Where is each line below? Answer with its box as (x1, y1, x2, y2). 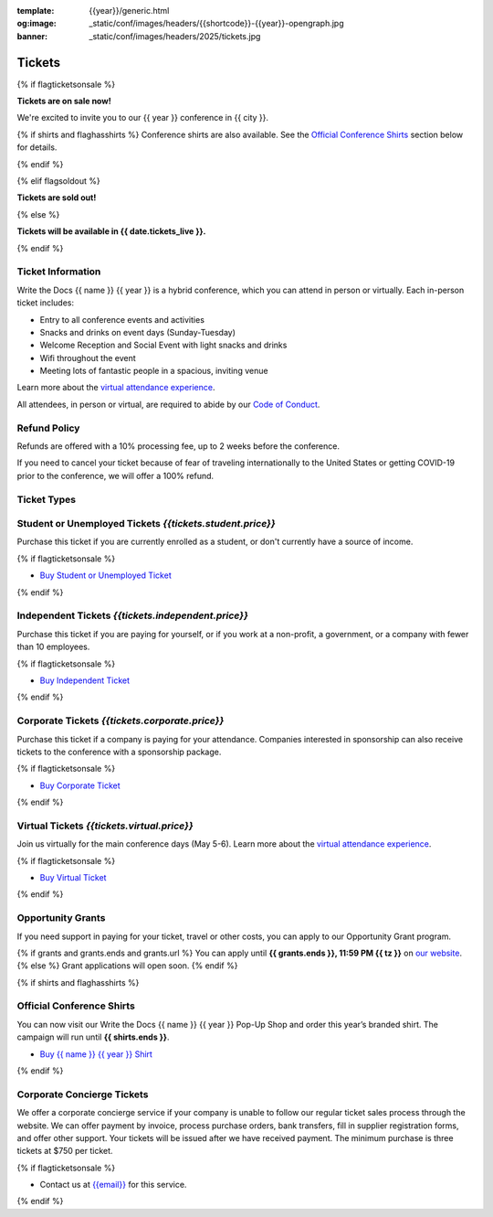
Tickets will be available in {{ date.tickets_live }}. (16, 226, 206, 237)
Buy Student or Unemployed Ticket (39, 570, 173, 581)
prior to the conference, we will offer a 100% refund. (16, 470, 215, 481)
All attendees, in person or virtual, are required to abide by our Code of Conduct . (16, 399, 320, 410)
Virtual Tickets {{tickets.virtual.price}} (16, 819, 194, 832)
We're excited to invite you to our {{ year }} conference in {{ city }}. (16, 112, 269, 123)
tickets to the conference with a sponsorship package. (16, 746, 222, 757)
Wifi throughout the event (39, 352, 136, 363)
